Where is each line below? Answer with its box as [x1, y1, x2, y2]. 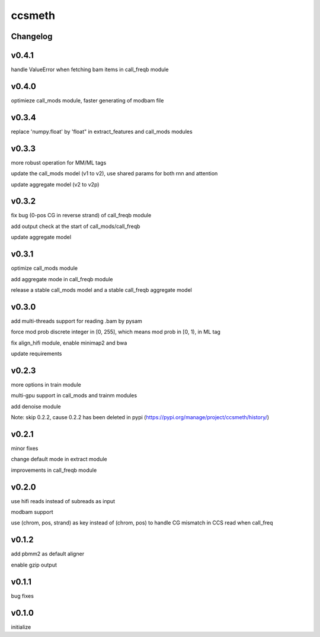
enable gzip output [11, 561, 57, 568]
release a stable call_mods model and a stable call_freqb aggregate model [11, 286, 192, 293]
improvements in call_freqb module [11, 467, 97, 474]
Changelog [11, 31, 53, 41]
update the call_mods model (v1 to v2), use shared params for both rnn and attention [11, 170, 218, 177]
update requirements [11, 350, 62, 358]
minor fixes [11, 445, 39, 452]
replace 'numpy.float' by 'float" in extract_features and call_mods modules [11, 128, 193, 135]
